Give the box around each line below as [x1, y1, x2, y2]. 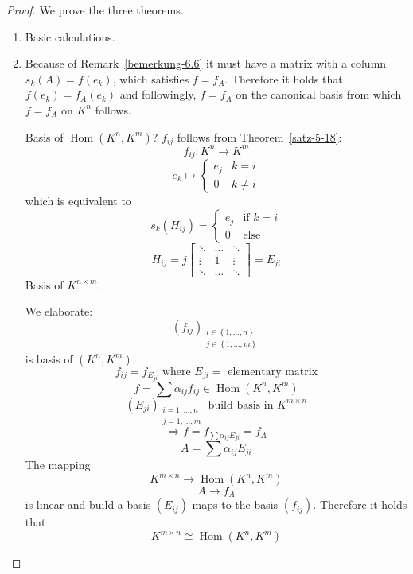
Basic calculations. [25, 28, 115, 45]
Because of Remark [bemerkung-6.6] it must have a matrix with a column [25, 55, 387, 72]
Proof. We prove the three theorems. [6, 2, 184, 17]
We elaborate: [25, 303, 93, 320]
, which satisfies [112, 70, 189, 87]
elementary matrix [228, 366, 318, 378]
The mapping [25, 456, 91, 473]
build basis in [208, 399, 274, 411]
